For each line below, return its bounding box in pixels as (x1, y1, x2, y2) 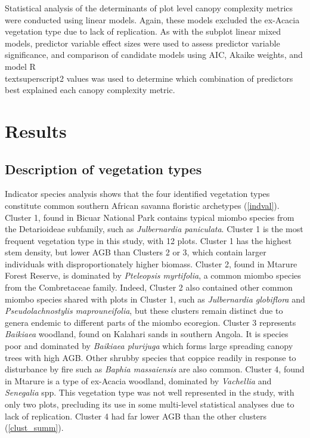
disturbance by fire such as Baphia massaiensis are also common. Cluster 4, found (5, 363, 305, 375)
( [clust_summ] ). (5, 421, 64, 434)
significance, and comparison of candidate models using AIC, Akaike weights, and (5, 48, 303, 61)
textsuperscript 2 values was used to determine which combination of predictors (5, 72, 293, 84)
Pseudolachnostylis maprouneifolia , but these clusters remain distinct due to (5, 304, 283, 317)
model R (5, 60, 36, 72)
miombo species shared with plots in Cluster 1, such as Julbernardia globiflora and (5, 292, 305, 305)
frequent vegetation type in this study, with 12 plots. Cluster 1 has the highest (5, 234, 292, 246)
